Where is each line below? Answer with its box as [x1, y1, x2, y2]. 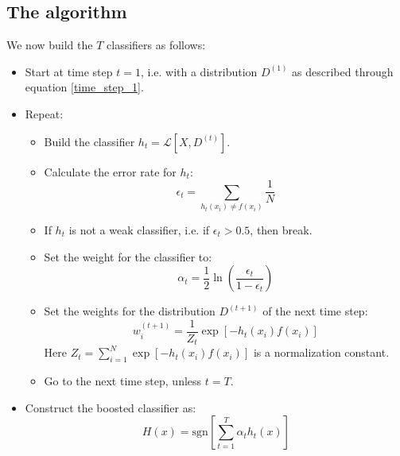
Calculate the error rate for [44, 163, 177, 180]
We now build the [6, 37, 93, 53]
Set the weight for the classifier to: [44, 248, 212, 265]
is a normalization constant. [253, 344, 390, 361]
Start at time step [25, 63, 113, 79]
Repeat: [25, 105, 64, 122]
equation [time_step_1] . [25, 79, 144, 95]
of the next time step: [262, 303, 368, 319]
